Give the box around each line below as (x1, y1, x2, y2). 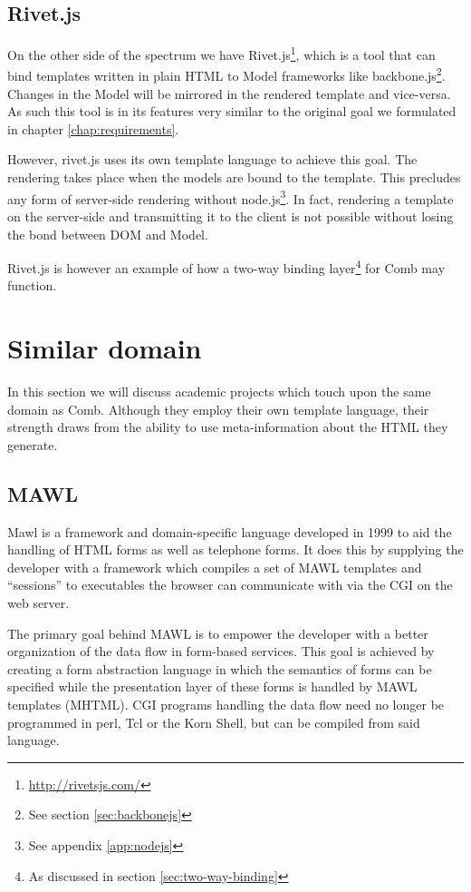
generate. (7, 435, 58, 454)
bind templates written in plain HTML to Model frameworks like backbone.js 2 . (7, 64, 446, 85)
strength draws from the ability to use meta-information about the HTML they (7, 417, 448, 436)
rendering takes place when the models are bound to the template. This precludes (7, 168, 461, 187)
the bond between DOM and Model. (7, 224, 208, 243)
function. (7, 276, 57, 295)
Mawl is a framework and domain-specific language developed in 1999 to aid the (7, 522, 452, 541)
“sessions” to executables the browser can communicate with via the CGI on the (7, 575, 453, 594)
